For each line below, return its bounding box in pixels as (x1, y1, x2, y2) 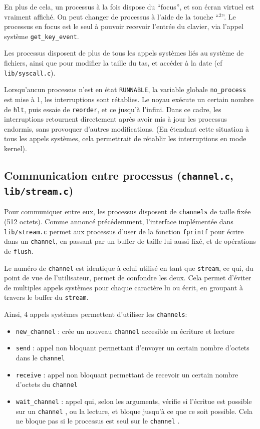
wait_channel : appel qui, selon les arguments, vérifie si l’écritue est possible (16, 395, 252, 406)
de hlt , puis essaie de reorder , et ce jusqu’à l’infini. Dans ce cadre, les (4, 104, 221, 114)
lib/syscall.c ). (4, 67, 56, 78)
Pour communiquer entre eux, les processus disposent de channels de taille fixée (4, 206, 251, 217)
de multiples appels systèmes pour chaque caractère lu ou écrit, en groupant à (4, 282, 243, 292)
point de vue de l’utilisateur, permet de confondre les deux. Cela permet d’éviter (4, 272, 251, 283)
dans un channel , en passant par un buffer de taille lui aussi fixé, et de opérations (4, 236, 256, 246)
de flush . (4, 245, 34, 256)
